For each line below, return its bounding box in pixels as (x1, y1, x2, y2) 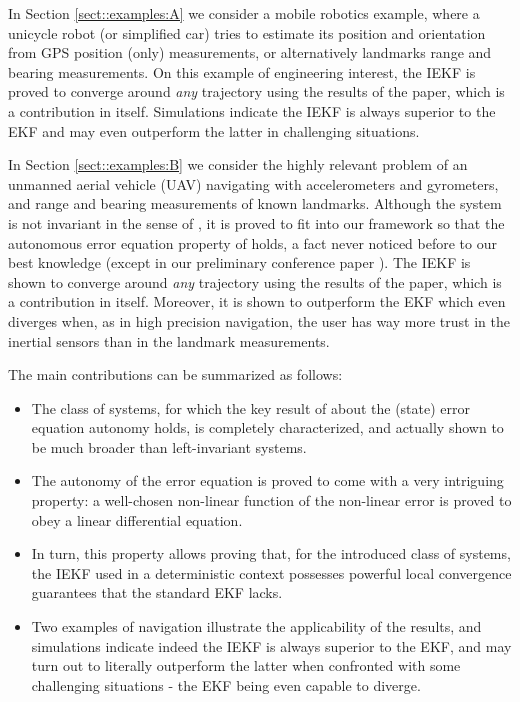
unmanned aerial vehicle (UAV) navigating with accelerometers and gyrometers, (8, 173, 499, 194)
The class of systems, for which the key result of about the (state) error (31, 397, 470, 418)
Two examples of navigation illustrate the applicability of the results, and (31, 616, 482, 637)
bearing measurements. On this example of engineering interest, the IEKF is (8, 61, 476, 82)
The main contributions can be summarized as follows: (8, 364, 343, 385)
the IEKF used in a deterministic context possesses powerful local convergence (31, 562, 512, 583)
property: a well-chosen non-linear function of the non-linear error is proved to (31, 490, 512, 511)
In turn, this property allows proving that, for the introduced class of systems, (31, 543, 511, 564)
